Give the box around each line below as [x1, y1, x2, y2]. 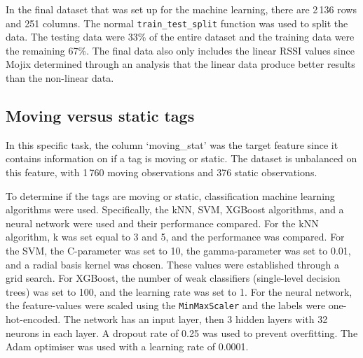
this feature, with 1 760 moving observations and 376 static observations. [6, 165, 317, 180]
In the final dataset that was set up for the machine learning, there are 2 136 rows [6, 2, 357, 16]
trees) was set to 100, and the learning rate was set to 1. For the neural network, [6, 284, 352, 299]
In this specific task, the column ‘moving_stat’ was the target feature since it [6, 137, 338, 152]
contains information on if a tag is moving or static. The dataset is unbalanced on [6, 151, 357, 166]
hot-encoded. [6, 312, 61, 327]
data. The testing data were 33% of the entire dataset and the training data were [6, 29, 355, 44]
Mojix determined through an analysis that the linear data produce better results [6, 57, 355, 71]
